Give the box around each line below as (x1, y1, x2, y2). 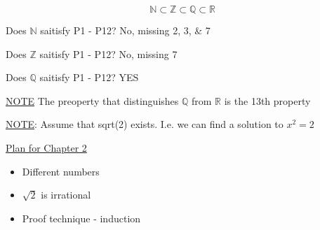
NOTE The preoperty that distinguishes (6, 93, 179, 108)
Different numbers (22, 164, 100, 178)
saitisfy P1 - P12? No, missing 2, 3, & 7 (40, 23, 211, 37)
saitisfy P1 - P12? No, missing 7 (39, 46, 178, 61)
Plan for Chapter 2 (6, 140, 87, 154)
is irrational (41, 187, 91, 202)
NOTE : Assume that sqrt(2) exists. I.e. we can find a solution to (6, 117, 284, 131)
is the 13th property (224, 93, 311, 108)
